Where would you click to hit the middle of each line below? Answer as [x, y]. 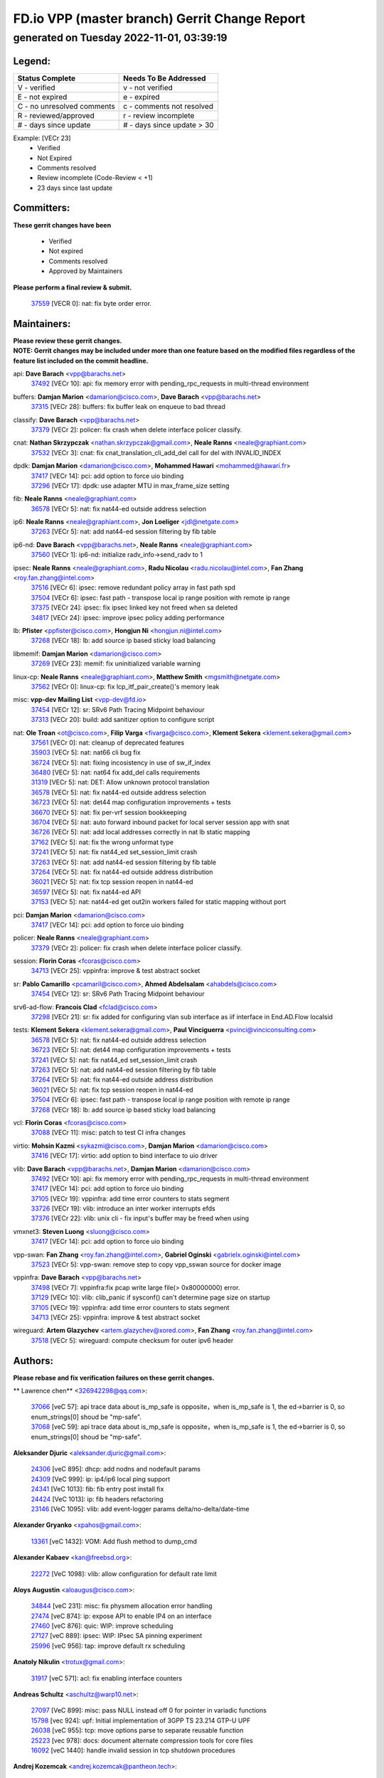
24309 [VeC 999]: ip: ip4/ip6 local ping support [101, 1479]
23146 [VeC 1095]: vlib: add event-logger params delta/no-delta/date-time [140, 1508]
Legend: [32, 61]
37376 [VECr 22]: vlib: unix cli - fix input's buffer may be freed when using [140, 1218]
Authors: [33, 1361]
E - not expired [42, 97]
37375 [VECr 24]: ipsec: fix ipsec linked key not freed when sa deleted [134, 607]
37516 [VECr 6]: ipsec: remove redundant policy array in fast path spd [133, 587]
